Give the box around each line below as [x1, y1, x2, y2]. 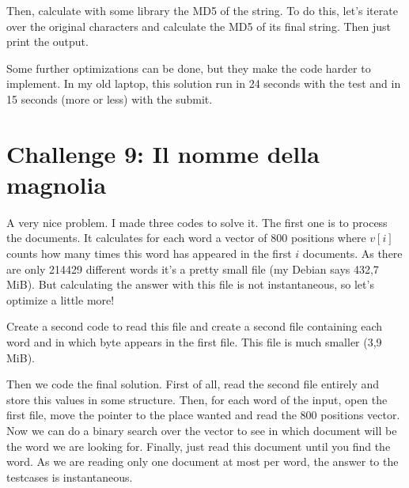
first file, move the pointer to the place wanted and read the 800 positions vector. [6, 407, 400, 423]
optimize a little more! [6, 291, 115, 308]
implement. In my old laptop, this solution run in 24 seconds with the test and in [6, 75, 401, 92]
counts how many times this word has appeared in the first [6, 245, 292, 262]
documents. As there [302, 245, 403, 262]
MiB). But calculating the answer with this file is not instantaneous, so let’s [6, 276, 374, 293]
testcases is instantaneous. [6, 468, 133, 485]
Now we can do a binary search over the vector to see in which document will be [6, 422, 397, 438]
